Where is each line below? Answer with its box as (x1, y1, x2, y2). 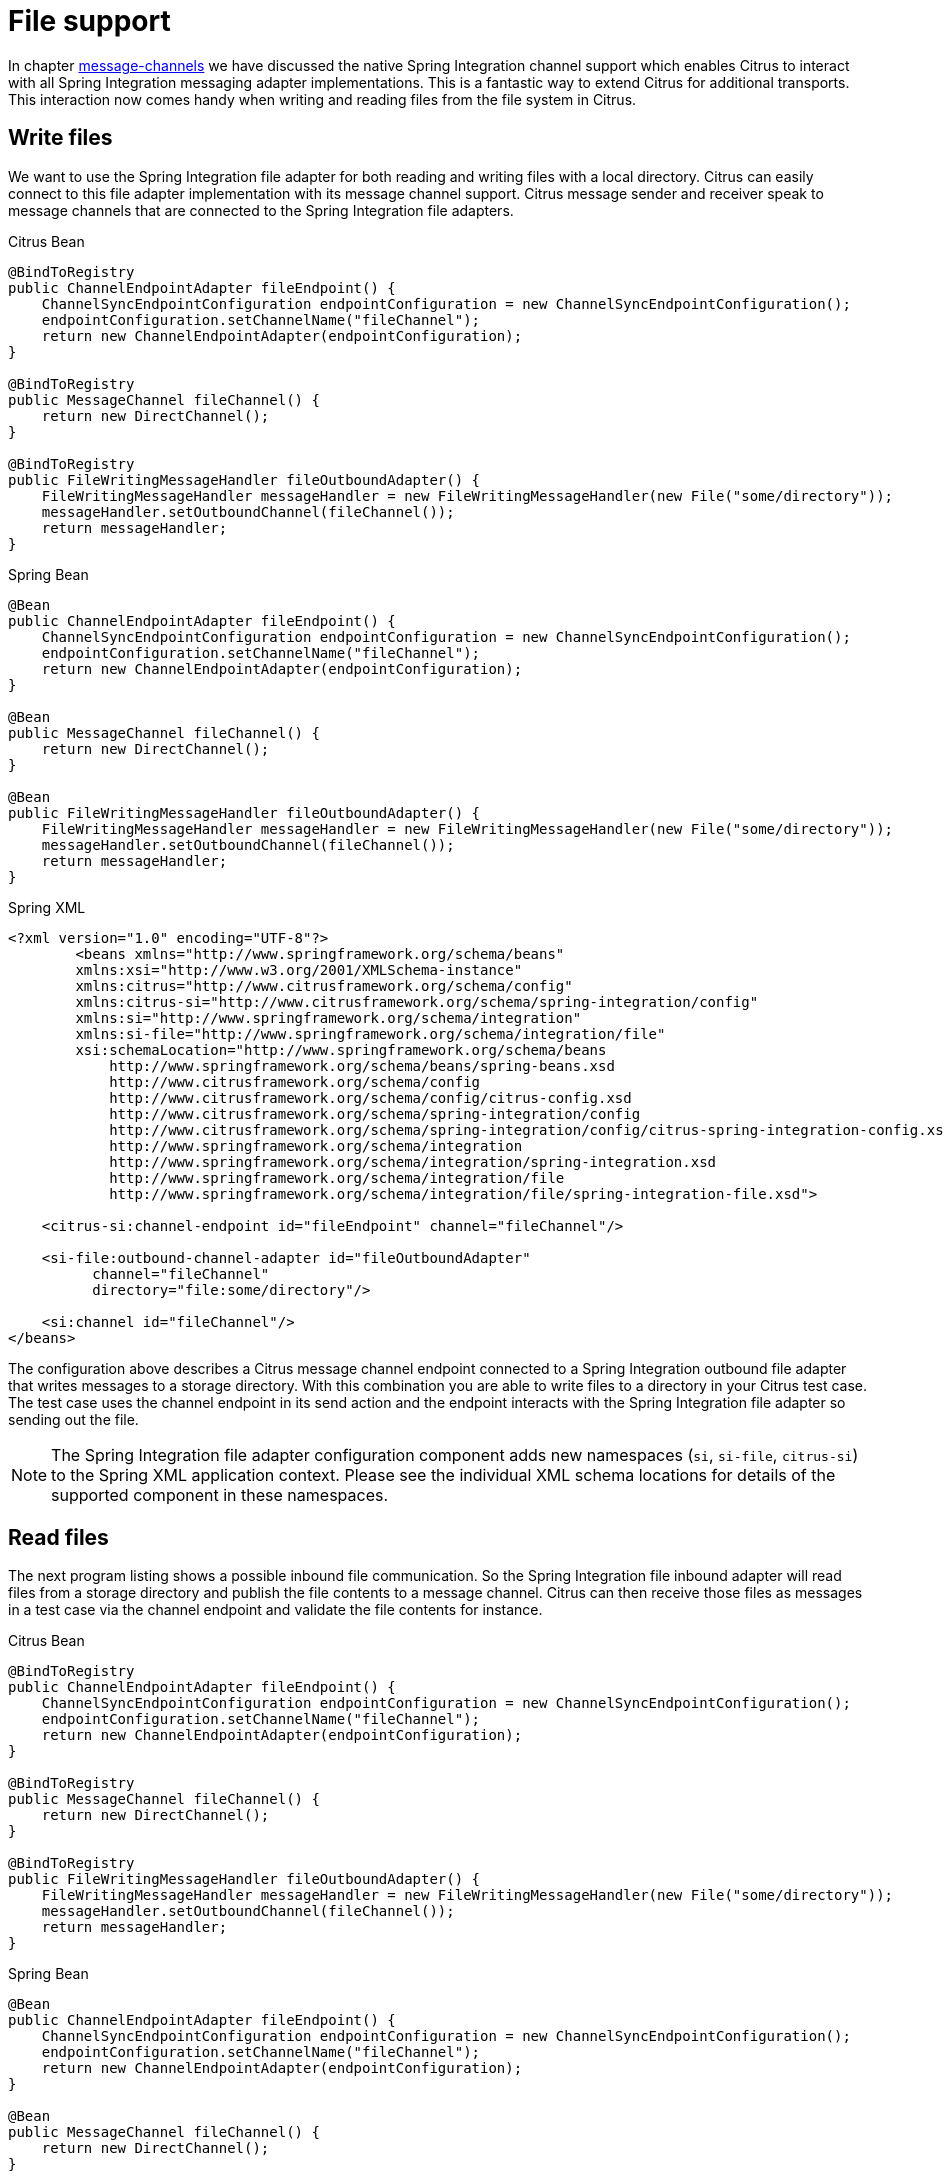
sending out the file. (8, 1410, 139, 1428)
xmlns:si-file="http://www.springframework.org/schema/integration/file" (75, 1025, 666, 1042)
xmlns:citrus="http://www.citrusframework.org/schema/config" (75, 977, 573, 994)
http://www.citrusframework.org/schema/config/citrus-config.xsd (109, 1089, 632, 1106)
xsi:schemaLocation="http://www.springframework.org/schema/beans (75, 1041, 607, 1058)
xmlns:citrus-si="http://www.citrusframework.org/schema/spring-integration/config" (75, 993, 759, 1010)
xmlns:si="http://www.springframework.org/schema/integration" (75, 1009, 582, 1026)
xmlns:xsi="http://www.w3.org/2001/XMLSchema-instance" (75, 961, 523, 978)
